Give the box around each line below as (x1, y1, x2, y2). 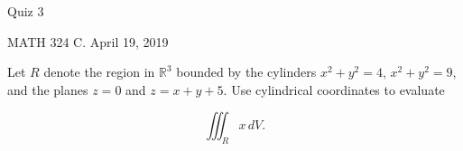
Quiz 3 (7, 2, 44, 20)
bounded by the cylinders (176, 62, 317, 81)
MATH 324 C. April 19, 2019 (7, 32, 169, 51)
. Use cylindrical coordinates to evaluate (223, 80, 445, 99)
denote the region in (43, 62, 155, 81)
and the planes (7, 80, 88, 99)
